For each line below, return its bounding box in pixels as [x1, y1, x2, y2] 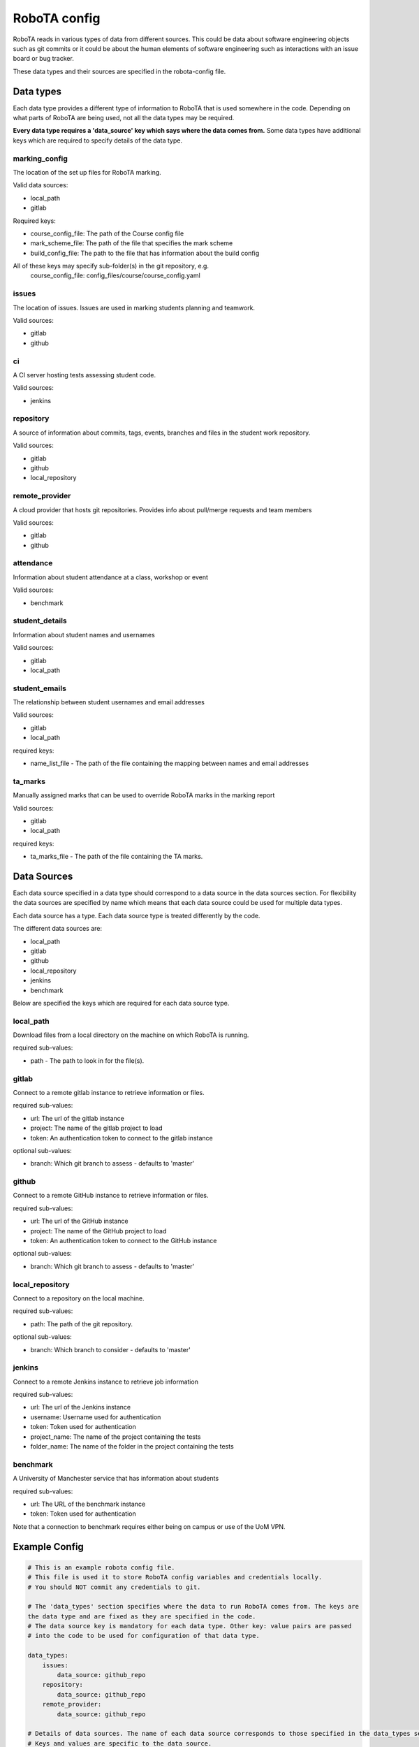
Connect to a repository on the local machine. [13, 1293, 145, 1303]
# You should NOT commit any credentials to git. [27, 1583, 201, 1591]
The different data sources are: [13, 925, 103, 933]
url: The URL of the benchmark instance [30, 1500, 146, 1508]
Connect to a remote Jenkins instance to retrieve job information [13, 1377, 199, 1386]
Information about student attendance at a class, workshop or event [13, 573, 209, 581]
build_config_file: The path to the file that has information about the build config [30, 249, 260, 257]
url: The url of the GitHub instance [30, 1217, 128, 1226]
